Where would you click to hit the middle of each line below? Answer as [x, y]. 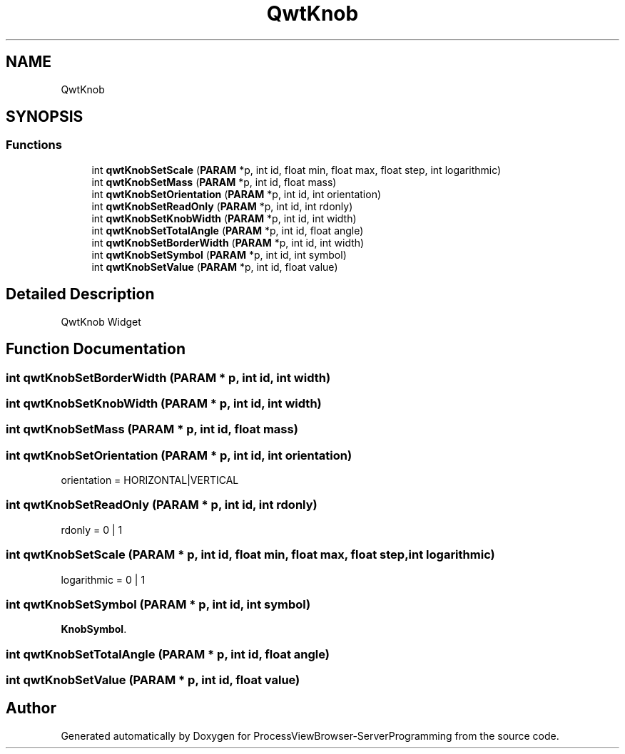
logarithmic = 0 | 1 [103, 579]
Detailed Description [80, 294]
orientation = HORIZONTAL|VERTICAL [150, 480]
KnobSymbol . [94, 629]
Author [31, 708]
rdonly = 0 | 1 [92, 530]
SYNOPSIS [45, 117]
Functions [34, 145]
